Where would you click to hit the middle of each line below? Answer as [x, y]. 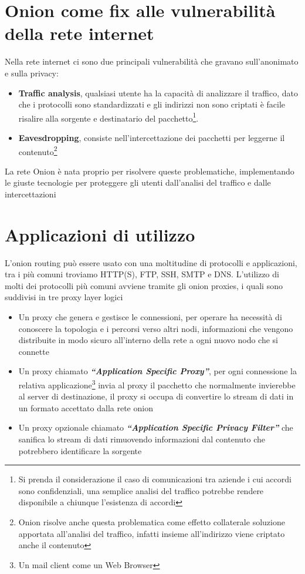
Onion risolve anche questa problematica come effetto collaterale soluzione [152, 522]
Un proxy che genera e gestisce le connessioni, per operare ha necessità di [150, 317]
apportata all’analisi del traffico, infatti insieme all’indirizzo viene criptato [152, 533]
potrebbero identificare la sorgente [80, 450]
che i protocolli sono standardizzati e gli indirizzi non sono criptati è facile [152, 104]
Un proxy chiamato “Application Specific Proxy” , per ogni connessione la [157, 371]
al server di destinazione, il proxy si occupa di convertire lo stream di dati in [156, 396]
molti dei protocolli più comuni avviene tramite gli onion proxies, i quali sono [144, 285]
